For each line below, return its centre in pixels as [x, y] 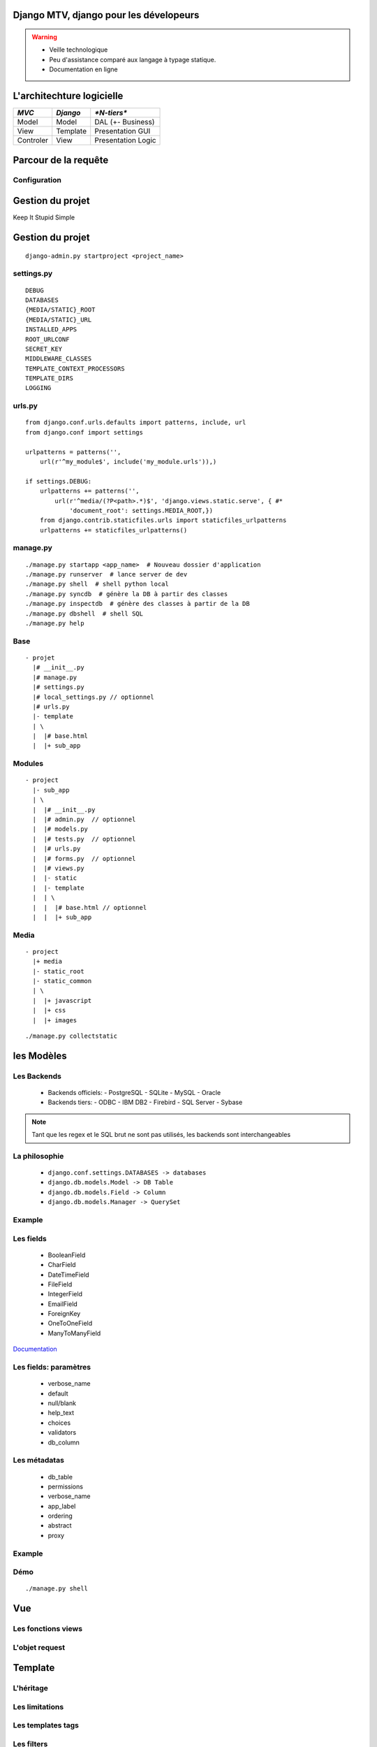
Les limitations [38, 1706]
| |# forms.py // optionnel [84, 858]
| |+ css [49, 1010]
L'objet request [39, 1647]
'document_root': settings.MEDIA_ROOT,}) [141, 510]
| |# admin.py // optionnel [84, 819]
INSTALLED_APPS [51, 329]
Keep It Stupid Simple [44, 217]
